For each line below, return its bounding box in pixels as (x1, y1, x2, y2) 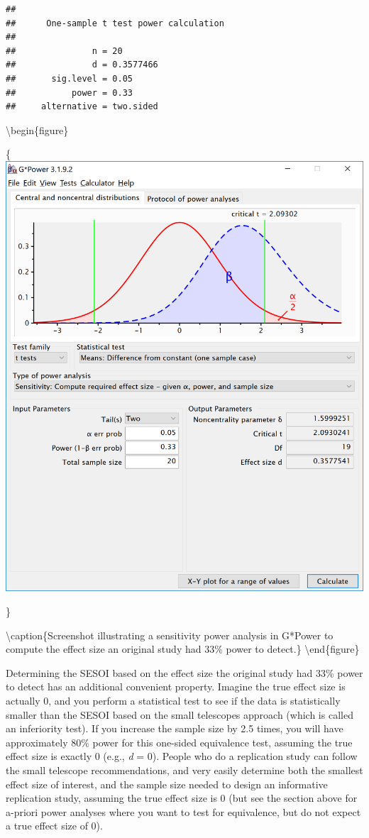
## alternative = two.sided (6, 101, 158, 112)
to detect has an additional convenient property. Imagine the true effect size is (6, 679, 346, 694)
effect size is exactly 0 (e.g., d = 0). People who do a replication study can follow (6, 749, 358, 763)
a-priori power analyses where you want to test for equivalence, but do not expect (6, 804, 361, 819)
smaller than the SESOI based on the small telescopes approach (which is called (6, 707, 353, 722)
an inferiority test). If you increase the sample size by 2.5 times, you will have (6, 721, 343, 736)
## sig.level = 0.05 (6, 73, 133, 84)
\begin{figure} (6, 122, 69, 137)
